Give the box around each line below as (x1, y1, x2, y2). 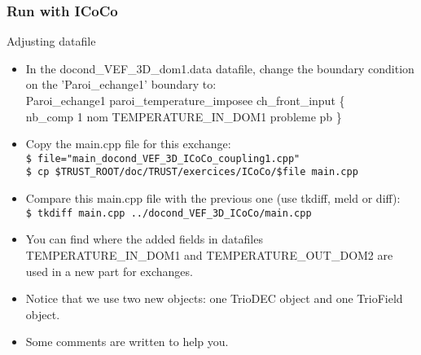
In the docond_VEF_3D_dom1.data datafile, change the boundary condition (25, 59, 414, 77)
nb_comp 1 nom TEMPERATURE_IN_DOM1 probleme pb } (25, 107, 342, 125)
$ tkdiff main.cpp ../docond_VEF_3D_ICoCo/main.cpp (25, 207, 312, 219)
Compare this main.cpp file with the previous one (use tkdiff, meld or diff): (25, 190, 401, 207)
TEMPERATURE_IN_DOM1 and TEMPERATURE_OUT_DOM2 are (25, 246, 393, 263)
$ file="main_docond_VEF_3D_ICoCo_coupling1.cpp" (25, 152, 300, 164)
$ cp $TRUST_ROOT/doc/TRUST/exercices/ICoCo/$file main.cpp (25, 166, 358, 178)
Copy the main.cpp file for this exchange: (25, 135, 231, 152)
